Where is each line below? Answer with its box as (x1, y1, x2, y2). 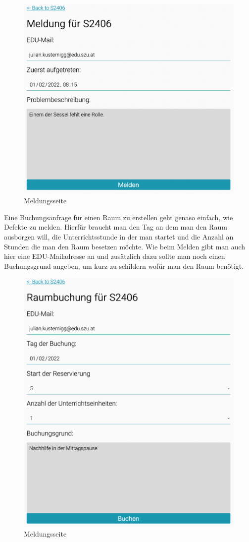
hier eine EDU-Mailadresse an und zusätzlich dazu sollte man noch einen (4, 251, 225, 261)
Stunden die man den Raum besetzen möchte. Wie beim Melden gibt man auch (4, 241, 246, 251)
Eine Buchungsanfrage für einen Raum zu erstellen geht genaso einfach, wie (4, 212, 233, 222)
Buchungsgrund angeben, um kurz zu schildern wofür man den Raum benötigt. (4, 260, 244, 271)
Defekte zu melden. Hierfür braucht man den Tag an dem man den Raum (4, 222, 227, 232)
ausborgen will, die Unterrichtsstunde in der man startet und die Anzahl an (4, 231, 234, 241)
